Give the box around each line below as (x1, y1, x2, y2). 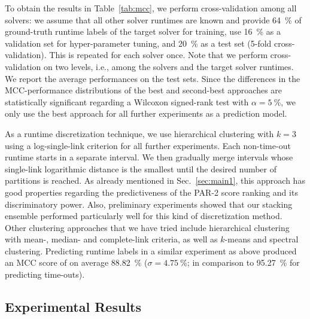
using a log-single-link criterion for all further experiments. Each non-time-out (5, 139, 291, 151)
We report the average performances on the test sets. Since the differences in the (5, 72, 300, 84)
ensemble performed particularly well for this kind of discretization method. (5, 209, 282, 222)
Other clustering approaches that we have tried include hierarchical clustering (5, 221, 290, 233)
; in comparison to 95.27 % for (187, 256, 300, 269)
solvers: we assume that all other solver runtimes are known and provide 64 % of (5, 13, 302, 26)
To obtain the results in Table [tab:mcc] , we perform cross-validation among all (5, 2, 297, 14)
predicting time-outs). (5, 268, 85, 281)
